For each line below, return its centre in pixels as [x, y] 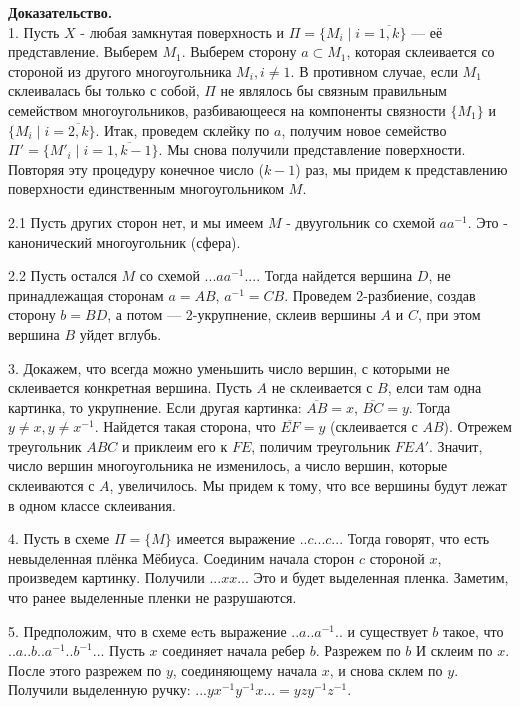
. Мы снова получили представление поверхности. [312, 149]
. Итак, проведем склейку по [182, 129]
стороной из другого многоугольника [120, 70]
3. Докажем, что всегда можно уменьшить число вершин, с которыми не [229, 367]
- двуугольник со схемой [360, 221]
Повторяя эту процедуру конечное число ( [136, 168]
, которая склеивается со [420, 51]
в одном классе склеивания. [92, 504]
